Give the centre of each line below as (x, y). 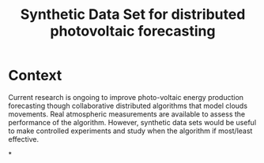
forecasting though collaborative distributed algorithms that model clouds (128, 106)
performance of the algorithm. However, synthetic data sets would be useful (132, 122)
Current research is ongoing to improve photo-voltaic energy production (126, 97)
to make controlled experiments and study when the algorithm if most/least (130, 131)
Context (35, 76)
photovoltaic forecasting (133, 31)
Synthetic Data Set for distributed (133, 15)
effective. (24, 139)
